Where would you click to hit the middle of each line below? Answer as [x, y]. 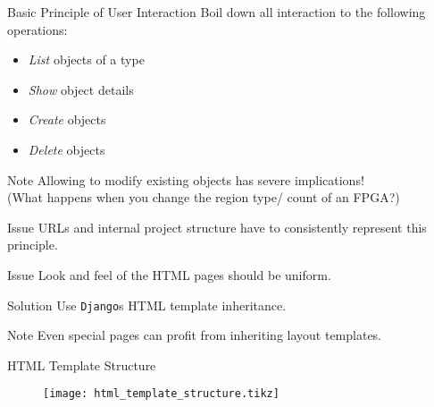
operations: [38, 29]
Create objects [67, 119]
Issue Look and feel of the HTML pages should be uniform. [169, 274]
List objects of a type [86, 59]
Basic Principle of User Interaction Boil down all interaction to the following [217, 12]
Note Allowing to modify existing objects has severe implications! [186, 179]
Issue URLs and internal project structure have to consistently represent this [217, 227]
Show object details [81, 89]
